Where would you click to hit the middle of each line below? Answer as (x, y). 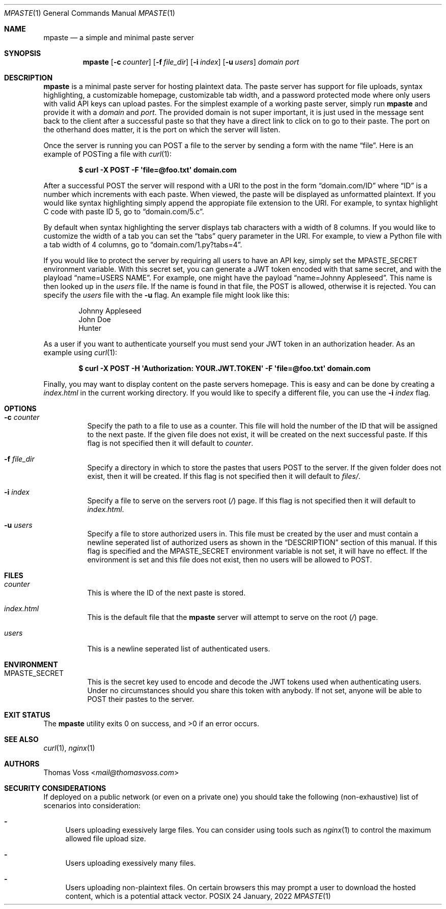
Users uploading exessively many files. (131, 863)
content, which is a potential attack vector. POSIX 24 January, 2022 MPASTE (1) (198, 896)
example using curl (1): (80, 352)
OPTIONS (20, 408)
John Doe (95, 319)
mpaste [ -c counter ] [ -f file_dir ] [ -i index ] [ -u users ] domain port (191, 62)
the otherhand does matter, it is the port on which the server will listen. (162, 130)
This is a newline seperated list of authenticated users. (179, 649)
